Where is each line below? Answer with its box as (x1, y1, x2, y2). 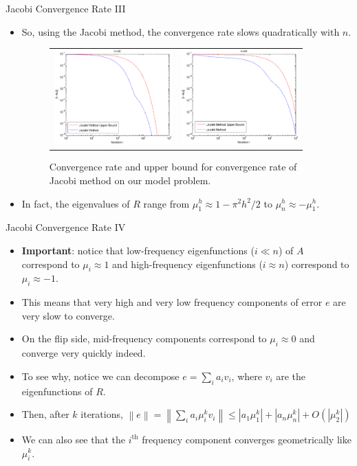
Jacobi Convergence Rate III (6, 1, 126, 15)
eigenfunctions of (21, 384, 93, 398)
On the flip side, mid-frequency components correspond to (21, 331, 267, 346)
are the (276, 368, 306, 383)
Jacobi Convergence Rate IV (6, 220, 126, 234)
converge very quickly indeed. (21, 346, 146, 360)
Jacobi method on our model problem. (49, 173, 211, 187)
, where (231, 368, 262, 383)
